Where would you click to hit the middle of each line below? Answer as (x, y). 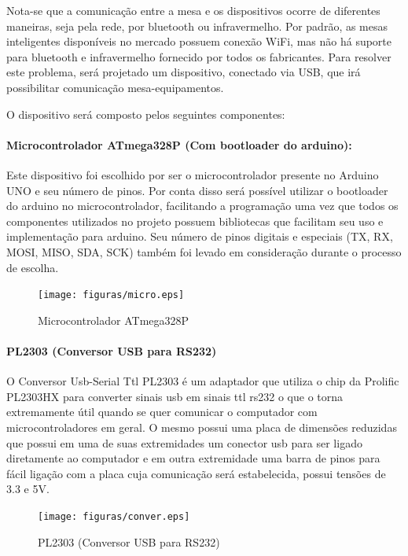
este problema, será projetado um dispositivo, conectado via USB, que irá (184, 72)
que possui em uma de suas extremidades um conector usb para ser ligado (184, 442)
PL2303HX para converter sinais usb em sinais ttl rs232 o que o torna (175, 396)
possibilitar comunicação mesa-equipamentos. (115, 87)
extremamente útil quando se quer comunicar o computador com (162, 412)
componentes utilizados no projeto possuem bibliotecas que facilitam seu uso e (195, 221)
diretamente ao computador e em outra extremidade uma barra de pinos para (193, 458)
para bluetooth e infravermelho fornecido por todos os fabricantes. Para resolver (199, 56)
